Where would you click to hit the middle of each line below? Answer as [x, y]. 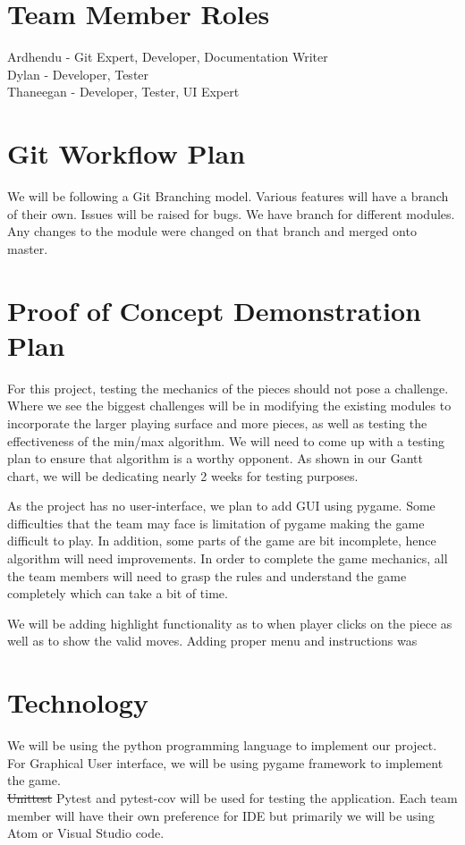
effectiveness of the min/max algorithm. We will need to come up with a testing [226, 440]
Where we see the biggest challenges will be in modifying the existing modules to [229, 406]
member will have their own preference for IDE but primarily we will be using [221, 815]
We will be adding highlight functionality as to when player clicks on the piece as [230, 623]
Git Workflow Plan [127, 153]
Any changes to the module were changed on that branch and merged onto [212, 231]
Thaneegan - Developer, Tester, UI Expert [123, 92]
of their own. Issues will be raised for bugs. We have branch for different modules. [231, 213]
